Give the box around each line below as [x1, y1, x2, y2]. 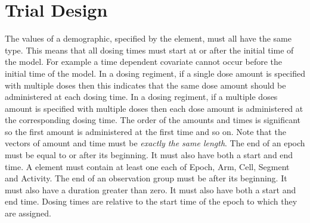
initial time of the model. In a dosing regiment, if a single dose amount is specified [5, 67, 306, 79]
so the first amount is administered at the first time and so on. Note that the [5, 125, 286, 137]
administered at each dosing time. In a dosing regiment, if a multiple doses [5, 90, 278, 103]
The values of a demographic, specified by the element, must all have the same [5, 32, 292, 45]
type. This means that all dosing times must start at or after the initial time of [5, 43, 294, 56]
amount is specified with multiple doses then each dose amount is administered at [5, 102, 303, 114]
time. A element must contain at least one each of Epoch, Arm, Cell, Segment [5, 160, 290, 172]
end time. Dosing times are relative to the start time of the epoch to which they [5, 195, 297, 208]
